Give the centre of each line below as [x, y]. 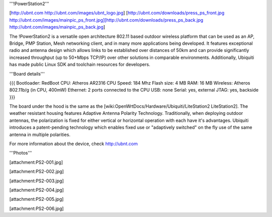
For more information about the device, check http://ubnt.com [74, 144]
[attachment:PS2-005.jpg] [37, 199]
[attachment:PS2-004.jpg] [37, 190]
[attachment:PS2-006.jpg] [37, 208]
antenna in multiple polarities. [40, 134]
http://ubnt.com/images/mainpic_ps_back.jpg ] [57, 27]
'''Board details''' [27, 74]
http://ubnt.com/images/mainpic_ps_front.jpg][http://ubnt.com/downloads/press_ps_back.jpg [106, 20]
